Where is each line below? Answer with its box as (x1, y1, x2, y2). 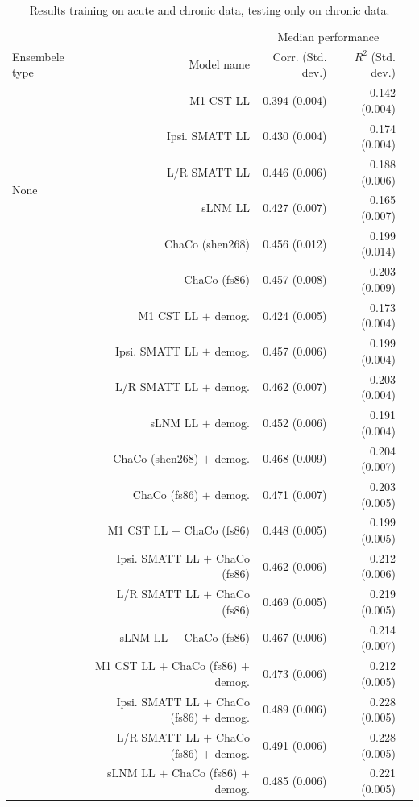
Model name (189, 56, 250, 73)
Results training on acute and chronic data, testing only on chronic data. (29, 2, 390, 18)
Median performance (277, 27, 380, 44)
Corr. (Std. (272, 48, 327, 64)
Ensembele (12, 48, 64, 64)
